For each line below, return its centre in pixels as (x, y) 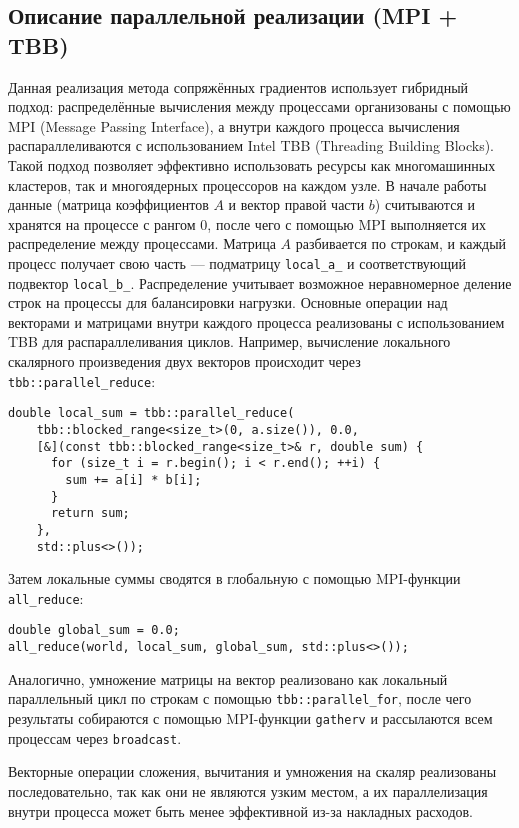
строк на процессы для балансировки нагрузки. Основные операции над (228, 302)
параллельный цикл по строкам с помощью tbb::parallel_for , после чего (240, 698)
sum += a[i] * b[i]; (133, 479)
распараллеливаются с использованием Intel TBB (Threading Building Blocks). (251, 145)
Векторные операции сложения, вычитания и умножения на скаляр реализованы (252, 771)
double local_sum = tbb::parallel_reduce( (151, 413)
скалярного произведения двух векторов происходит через (184, 361)
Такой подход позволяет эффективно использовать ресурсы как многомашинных (252, 164)
